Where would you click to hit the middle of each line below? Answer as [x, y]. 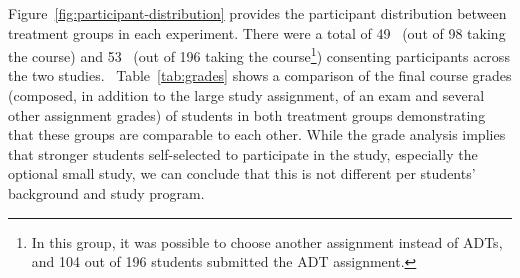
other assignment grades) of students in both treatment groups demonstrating [247, 114]
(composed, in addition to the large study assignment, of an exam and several [246, 95]
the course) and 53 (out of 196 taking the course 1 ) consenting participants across [259, 54]
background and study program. [106, 193]
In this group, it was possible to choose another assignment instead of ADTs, [267, 241]
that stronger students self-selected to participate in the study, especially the [243, 153]
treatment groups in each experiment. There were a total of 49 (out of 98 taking [257, 32]
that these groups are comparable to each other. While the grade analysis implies [257, 134]
